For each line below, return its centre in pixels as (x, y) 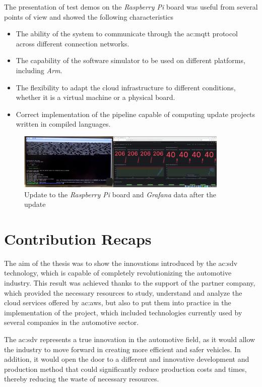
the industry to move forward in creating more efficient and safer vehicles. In (122, 349)
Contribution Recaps (78, 238)
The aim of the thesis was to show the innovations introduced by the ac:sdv (121, 263)
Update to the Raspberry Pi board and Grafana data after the (120, 194)
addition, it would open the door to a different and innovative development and (127, 359)
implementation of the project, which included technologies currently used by (123, 312)
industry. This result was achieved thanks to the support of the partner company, (130, 283)
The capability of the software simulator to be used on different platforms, (130, 60)
